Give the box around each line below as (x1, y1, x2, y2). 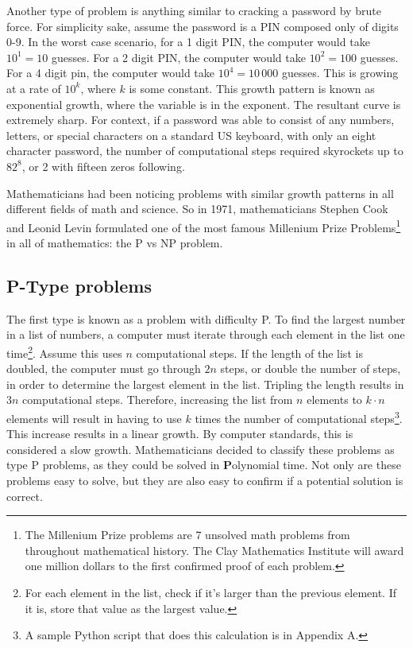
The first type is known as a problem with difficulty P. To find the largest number (6, 310, 406, 327)
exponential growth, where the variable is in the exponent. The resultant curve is (6, 95, 401, 112)
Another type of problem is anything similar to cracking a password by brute (6, 2, 381, 18)
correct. (6, 487, 43, 504)
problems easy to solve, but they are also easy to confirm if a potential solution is (6, 472, 403, 489)
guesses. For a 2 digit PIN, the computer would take (52, 49, 306, 65)
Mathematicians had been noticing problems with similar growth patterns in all (6, 184, 394, 201)
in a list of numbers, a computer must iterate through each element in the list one (6, 326, 405, 343)
